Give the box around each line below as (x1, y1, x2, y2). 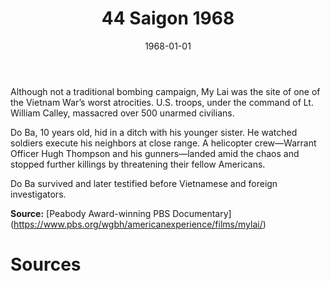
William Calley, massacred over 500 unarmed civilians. (10, 107, 235, 119)
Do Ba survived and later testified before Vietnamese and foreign (10, 177, 278, 189)
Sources (10, 253, 82, 276)
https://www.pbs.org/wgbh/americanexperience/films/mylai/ (13, 218, 263, 230)
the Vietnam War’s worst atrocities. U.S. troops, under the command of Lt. (10, 96, 314, 108)
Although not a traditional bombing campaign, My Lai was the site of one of (10, 85, 321, 97)
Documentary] (172, 207, 232, 219)
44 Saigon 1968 (101, 7, 235, 30)
